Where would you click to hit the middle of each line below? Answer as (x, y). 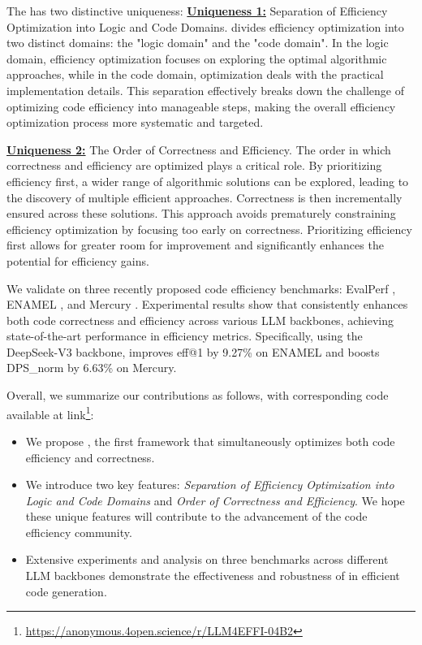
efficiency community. (79, 532)
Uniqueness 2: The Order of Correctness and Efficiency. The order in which (199, 149)
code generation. (66, 591)
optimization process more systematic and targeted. (135, 122)
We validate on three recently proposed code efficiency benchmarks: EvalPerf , (201, 288)
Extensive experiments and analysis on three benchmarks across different (207, 559)
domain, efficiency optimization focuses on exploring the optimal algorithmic (197, 58)
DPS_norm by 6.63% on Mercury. (92, 368)
